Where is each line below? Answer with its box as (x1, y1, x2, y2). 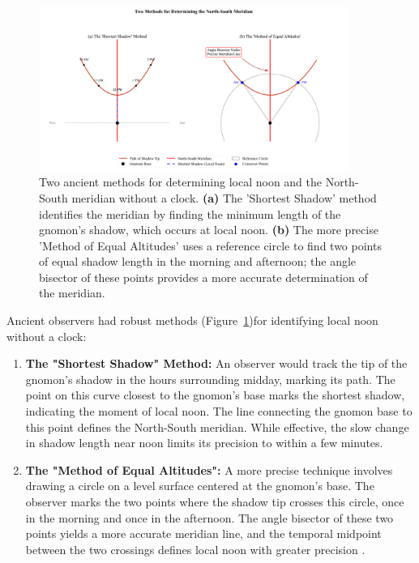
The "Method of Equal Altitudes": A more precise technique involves (25, 461, 393, 478)
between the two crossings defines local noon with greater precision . (25, 540, 366, 557)
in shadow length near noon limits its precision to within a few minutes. (25, 434, 383, 451)
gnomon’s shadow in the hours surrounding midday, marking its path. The (25, 370, 395, 387)
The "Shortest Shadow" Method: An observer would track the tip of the (25, 355, 408, 372)
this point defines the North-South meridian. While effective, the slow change (25, 418, 409, 435)
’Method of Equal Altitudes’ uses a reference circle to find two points (39, 237, 382, 254)
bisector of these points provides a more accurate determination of (39, 268, 368, 285)
